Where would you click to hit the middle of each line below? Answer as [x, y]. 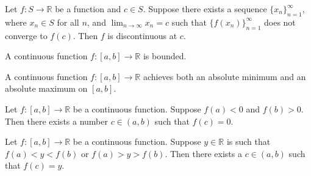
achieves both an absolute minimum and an [224, 76]
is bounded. [165, 56]
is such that [248, 141]
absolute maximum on [46, 88]
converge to [26, 35]
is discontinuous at [142, 35]
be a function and [88, 9]
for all [68, 22]
